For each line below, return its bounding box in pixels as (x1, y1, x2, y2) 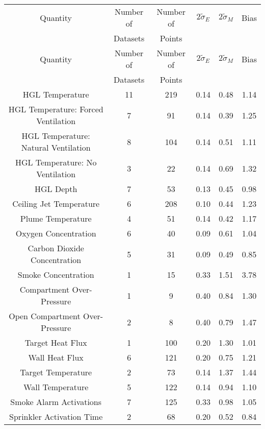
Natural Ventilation (21, 141, 91, 153)
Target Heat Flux (24, 337, 87, 348)
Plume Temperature (20, 212, 92, 224)
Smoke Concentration (17, 269, 94, 280)
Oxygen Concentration (15, 227, 96, 239)
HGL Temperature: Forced (8, 103, 103, 115)
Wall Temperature (23, 381, 89, 393)
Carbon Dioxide (28, 242, 84, 254)
